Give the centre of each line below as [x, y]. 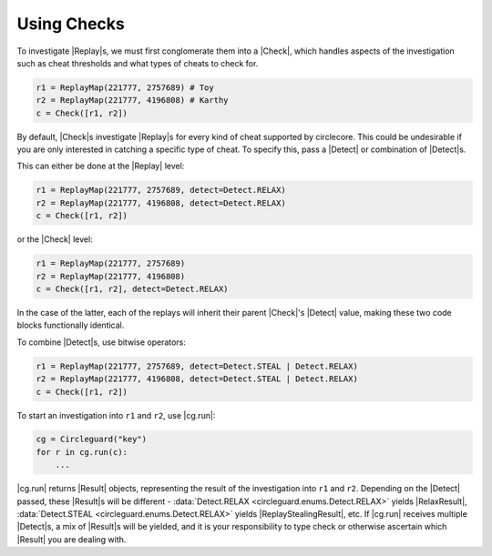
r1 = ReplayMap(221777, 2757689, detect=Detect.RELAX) [161, 190]
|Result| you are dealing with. [72, 539]
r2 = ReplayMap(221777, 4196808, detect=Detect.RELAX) [161, 203]
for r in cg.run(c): [82, 452]
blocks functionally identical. [71, 325]
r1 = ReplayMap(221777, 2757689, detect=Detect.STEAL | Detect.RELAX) [197, 366]
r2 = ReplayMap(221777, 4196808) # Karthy [132, 101]
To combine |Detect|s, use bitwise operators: [102, 342]
